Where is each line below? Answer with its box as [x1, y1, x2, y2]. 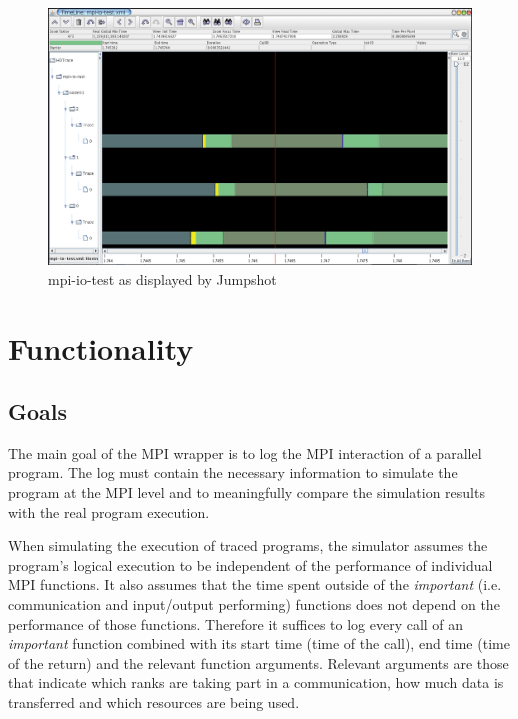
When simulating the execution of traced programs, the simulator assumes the [8, 535, 488, 556]
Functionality [8, 327, 194, 368]
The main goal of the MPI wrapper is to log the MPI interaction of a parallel [8, 442, 482, 463]
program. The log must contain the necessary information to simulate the [8, 462, 458, 483]
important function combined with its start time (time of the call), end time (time [8, 633, 510, 654]
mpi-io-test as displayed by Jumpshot [48, 268, 277, 289]
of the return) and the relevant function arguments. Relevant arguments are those [8, 652, 509, 673]
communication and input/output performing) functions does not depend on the [8, 594, 500, 615]
